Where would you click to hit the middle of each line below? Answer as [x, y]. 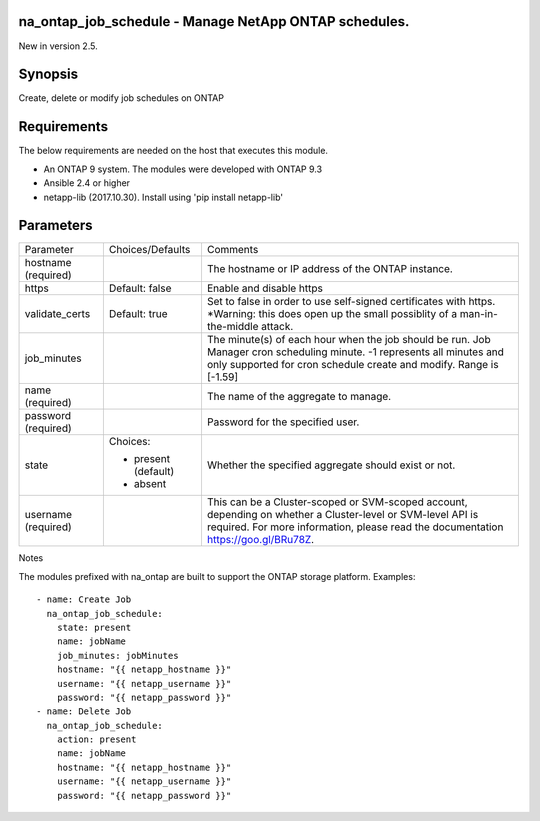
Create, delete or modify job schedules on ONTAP [121, 98]
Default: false [140, 288]
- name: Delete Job [84, 711]
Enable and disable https [265, 288]
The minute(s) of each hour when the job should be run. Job [348, 340]
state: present [94, 627]
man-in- [479, 314]
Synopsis [48, 74]
